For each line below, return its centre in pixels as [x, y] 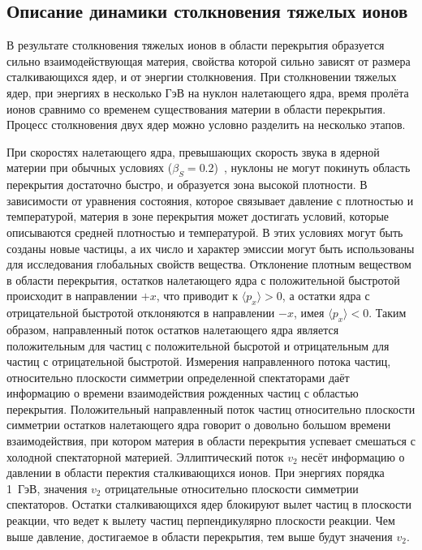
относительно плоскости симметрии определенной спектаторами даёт [178, 377]
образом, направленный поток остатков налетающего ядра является [173, 329]
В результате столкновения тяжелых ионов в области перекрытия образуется [196, 45]
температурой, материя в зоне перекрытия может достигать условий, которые [198, 216]
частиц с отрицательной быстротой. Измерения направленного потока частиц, [199, 361]
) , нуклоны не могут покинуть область [312, 168]
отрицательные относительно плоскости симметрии [232, 488]
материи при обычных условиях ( [90, 168]
